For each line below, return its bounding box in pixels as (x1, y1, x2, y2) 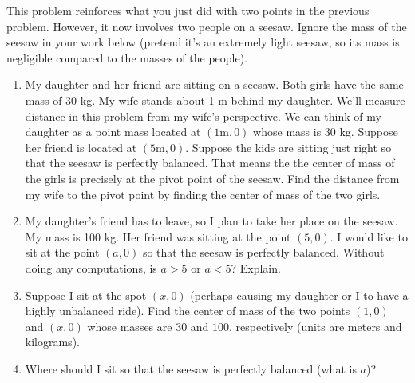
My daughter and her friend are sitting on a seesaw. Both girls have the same (25, 76, 404, 93)
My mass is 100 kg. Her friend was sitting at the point (25, 228, 291, 245)
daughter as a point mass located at (25, 123, 201, 140)
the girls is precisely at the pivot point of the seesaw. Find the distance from (25, 170, 400, 186)
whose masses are (87, 317, 172, 334)
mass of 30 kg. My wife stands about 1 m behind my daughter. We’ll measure (25, 91, 405, 108)
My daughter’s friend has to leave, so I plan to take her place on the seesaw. (25, 213, 398, 229)
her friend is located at (25, 138, 137, 155)
